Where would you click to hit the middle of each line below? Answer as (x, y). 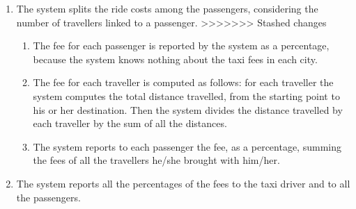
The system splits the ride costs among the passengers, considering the (167, 8)
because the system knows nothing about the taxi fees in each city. (175, 59)
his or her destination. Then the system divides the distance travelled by (188, 109)
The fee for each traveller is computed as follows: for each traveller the (183, 82)
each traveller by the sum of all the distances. (130, 123)
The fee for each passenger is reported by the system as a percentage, (181, 45)
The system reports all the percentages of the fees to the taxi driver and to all (183, 183)
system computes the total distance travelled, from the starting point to (186, 95)
